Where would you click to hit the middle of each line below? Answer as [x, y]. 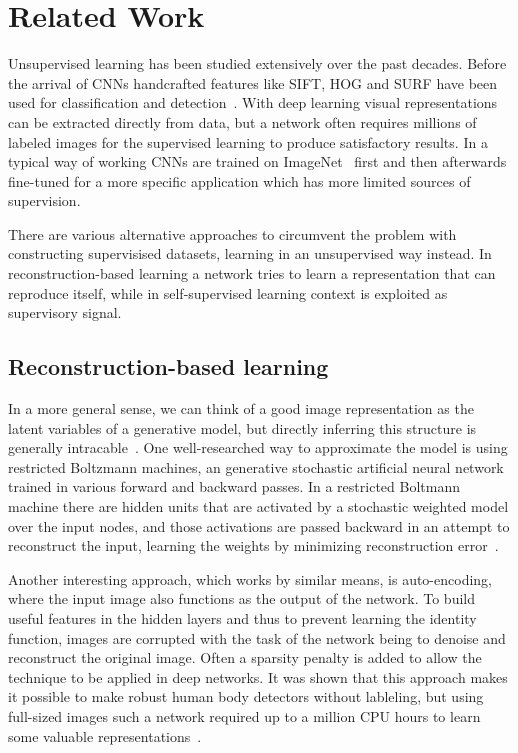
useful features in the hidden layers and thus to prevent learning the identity [242, 617]
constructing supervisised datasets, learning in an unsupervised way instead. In [250, 253]
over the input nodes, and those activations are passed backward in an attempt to [259, 525]
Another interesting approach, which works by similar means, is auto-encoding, [250, 578]
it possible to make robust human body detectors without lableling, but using [246, 696]
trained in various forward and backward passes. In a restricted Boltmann [234, 486]
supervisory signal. [65, 312]
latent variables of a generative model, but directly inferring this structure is [242, 427]
